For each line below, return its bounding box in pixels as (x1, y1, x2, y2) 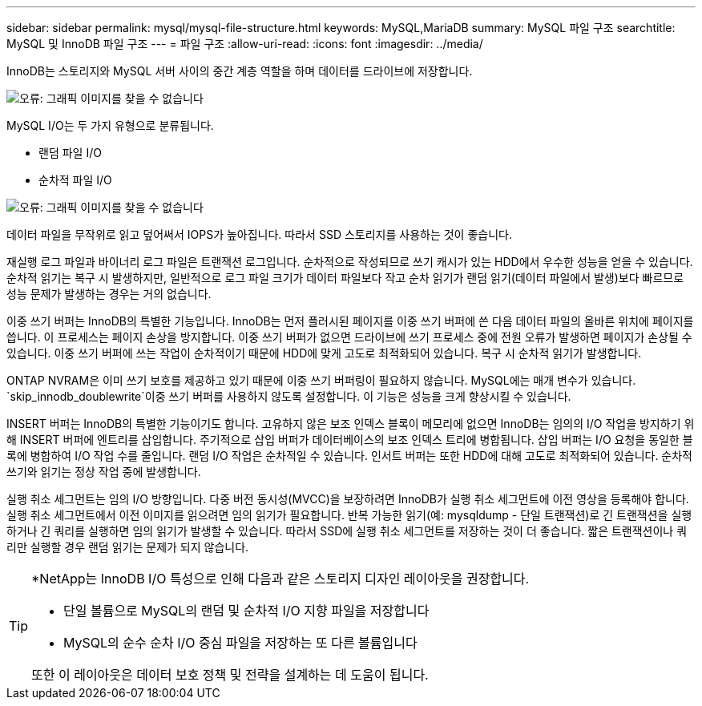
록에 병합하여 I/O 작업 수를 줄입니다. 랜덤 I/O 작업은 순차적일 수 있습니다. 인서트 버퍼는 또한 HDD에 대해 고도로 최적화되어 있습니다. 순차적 (6, 449, 692, 462)
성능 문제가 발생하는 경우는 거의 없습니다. (6, 287, 212, 301)
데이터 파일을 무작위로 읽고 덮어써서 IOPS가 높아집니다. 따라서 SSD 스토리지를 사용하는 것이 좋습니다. (6, 228, 512, 241)
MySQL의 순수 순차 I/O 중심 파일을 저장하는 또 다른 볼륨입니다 (63, 635, 418, 651)
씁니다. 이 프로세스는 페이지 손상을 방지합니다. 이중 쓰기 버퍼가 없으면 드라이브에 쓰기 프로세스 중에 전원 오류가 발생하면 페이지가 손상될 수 (6, 330, 692, 344)
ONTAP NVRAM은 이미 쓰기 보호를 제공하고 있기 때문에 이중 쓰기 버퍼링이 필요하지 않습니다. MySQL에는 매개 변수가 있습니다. (6, 373, 636, 387)
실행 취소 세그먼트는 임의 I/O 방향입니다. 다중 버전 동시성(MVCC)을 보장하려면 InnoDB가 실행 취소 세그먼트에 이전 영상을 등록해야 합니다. (6, 492, 689, 506)
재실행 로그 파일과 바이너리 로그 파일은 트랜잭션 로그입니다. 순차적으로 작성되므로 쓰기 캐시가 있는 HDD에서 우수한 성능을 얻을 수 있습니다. (6, 255, 693, 268)
